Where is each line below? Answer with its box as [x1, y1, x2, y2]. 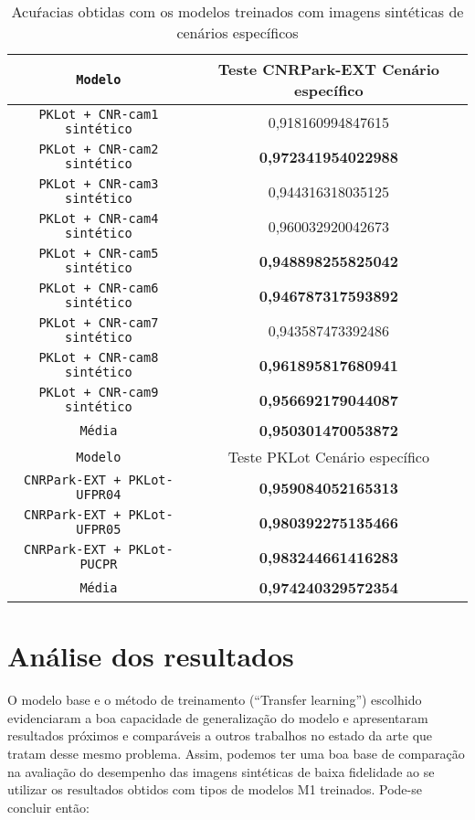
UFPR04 [76, 487, 121, 502]
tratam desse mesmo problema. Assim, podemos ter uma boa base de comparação [7, 743, 465, 762]
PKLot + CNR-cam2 [38, 142, 159, 156]
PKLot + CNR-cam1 [38, 107, 159, 122]
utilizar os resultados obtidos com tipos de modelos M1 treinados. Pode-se [7, 780, 422, 799]
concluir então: [7, 797, 90, 816]
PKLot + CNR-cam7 [38, 315, 159, 330]
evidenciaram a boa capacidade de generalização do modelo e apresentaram [7, 708, 428, 727]
